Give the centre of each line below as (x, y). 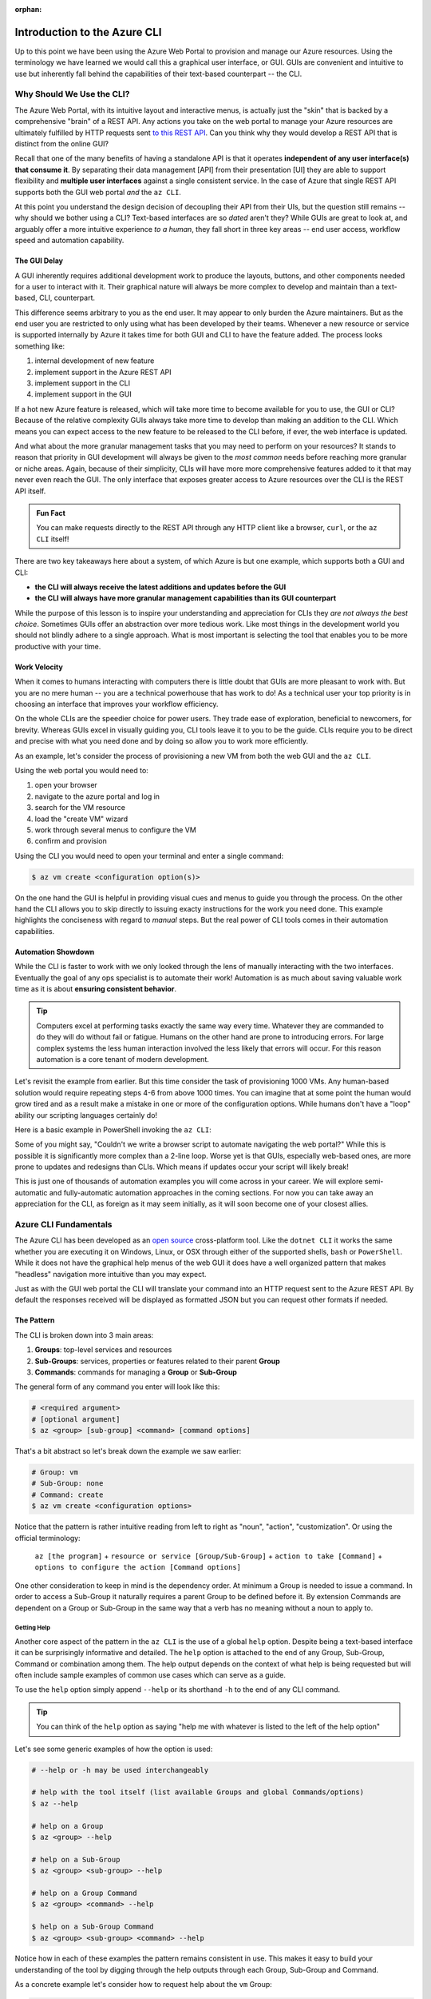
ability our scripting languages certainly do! (86, 1115)
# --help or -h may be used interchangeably (120, 1770)
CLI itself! (53, 539)
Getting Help (33, 1628)
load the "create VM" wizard (81, 819)
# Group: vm (55, 1472)
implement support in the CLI (83, 383)
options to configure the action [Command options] (138, 1568)
